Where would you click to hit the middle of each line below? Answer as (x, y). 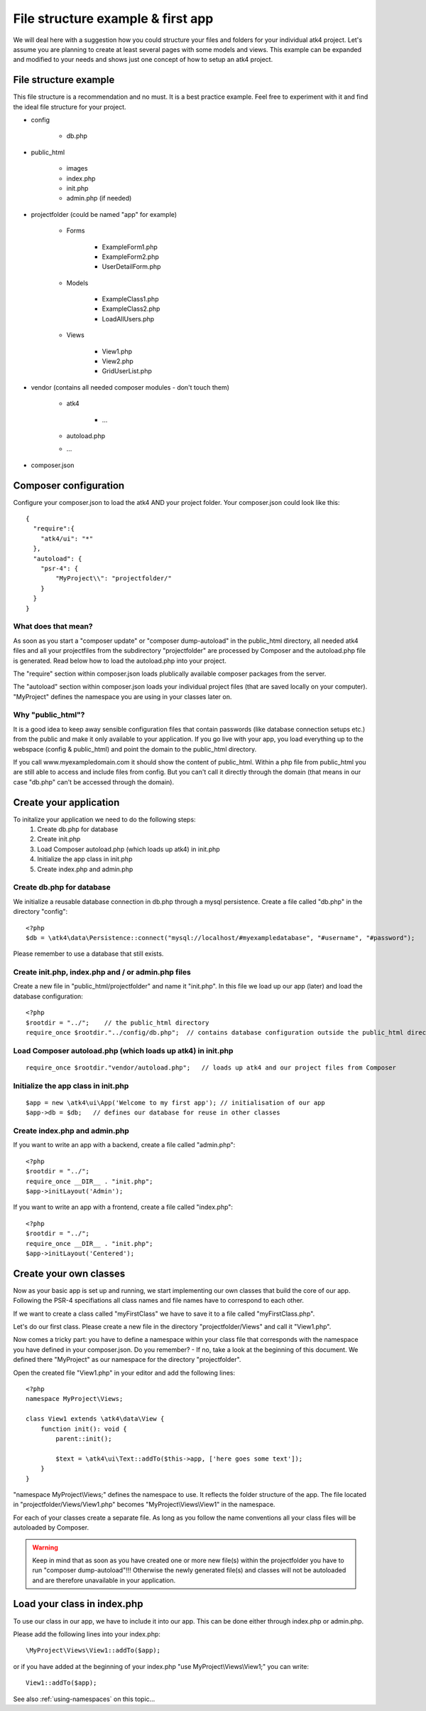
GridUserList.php (127, 371)
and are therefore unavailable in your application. (104, 1580)
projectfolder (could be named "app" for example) (104, 214)
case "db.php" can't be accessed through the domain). (94, 782)
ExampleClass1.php (130, 299)
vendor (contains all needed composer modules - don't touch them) (130, 387)
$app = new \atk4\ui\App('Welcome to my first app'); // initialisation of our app (176, 1103)
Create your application (66, 803)
